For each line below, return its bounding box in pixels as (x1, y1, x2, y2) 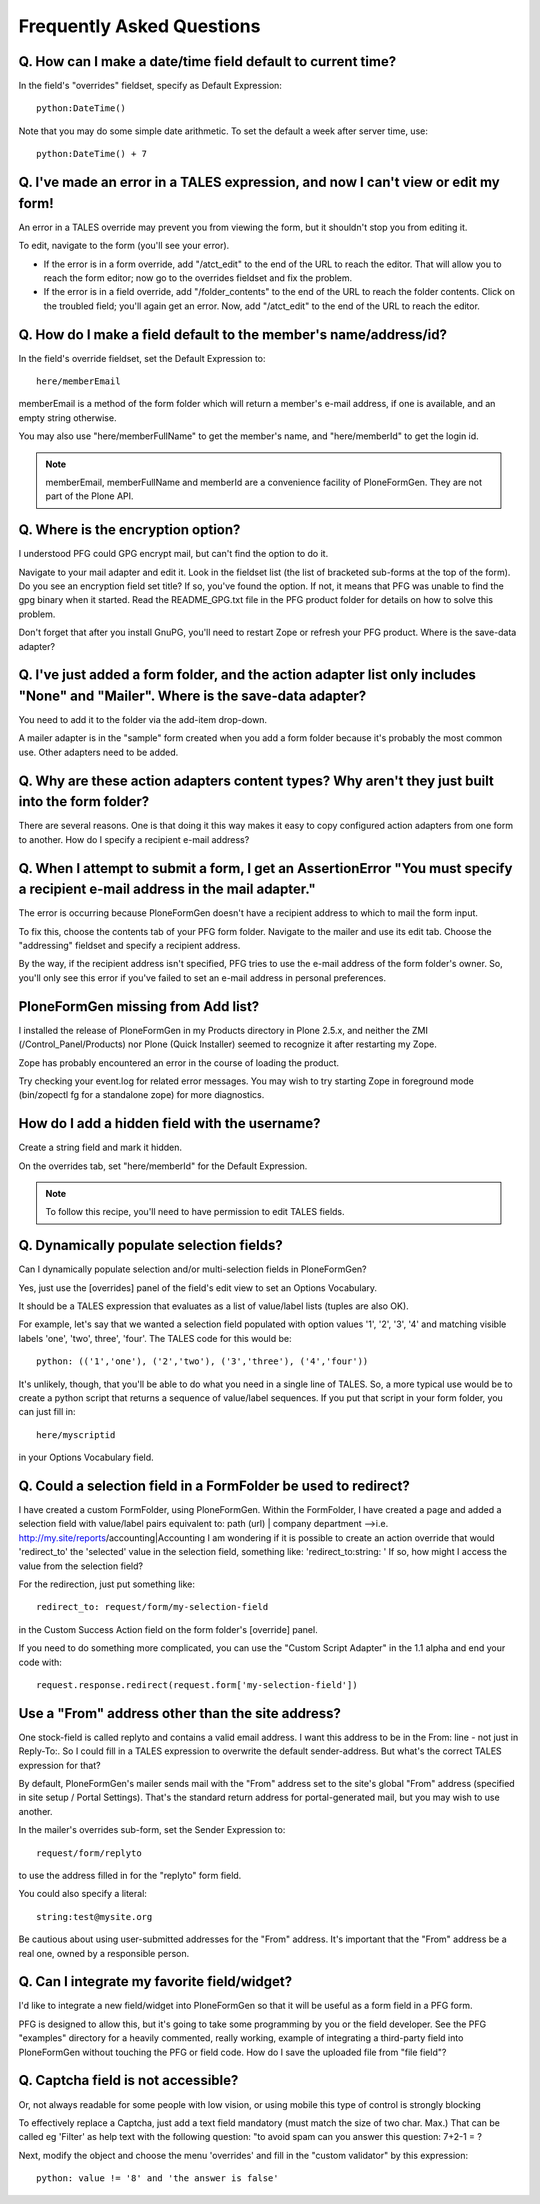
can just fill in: (18, 1406, 76, 1418)
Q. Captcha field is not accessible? (18, 2072, 239, 2089)
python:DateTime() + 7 (36, 148, 148, 160)
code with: (18, 1656, 62, 1668)
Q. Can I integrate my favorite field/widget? (18, 1973, 293, 1990)
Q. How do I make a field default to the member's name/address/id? (18, 326, 447, 343)
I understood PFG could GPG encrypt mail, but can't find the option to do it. (18, 548, 329, 560)
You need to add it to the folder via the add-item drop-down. (18, 714, 268, 726)
